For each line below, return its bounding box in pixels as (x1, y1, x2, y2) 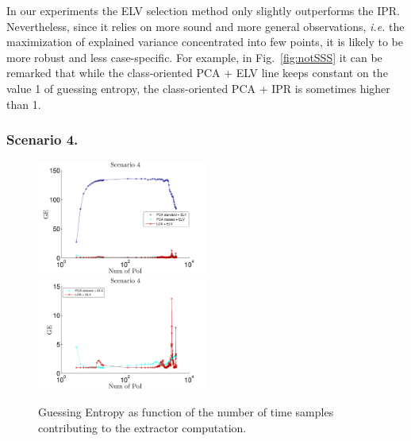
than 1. (6, 95, 41, 112)
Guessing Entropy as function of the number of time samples (38, 403, 334, 420)
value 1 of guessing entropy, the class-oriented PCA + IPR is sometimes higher (6, 79, 390, 96)
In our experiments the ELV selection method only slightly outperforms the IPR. (6, 2, 400, 18)
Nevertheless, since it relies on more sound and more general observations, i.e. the (6, 17, 405, 34)
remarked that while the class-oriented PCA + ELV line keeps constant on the (6, 64, 388, 81)
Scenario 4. (6, 130, 79, 149)
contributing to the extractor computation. (38, 419, 247, 435)
